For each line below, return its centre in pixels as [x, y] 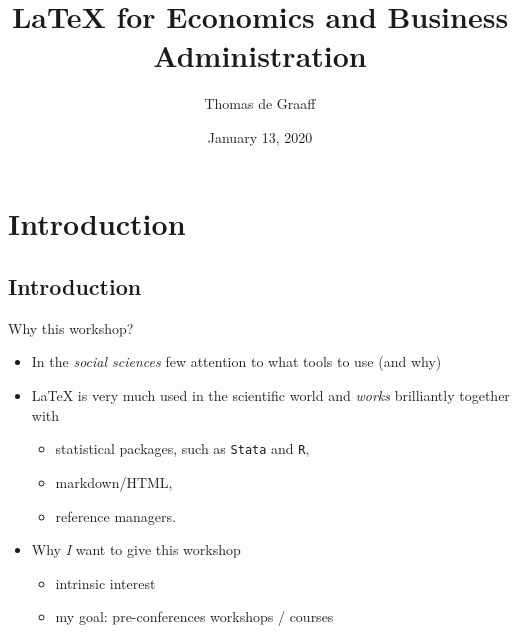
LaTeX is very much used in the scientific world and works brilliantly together [270, 395]
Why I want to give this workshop [136, 549]
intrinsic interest [105, 582]
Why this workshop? [71, 327]
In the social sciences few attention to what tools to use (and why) [236, 361]
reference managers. [115, 515]
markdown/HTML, [114, 481]
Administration [260, 55]
